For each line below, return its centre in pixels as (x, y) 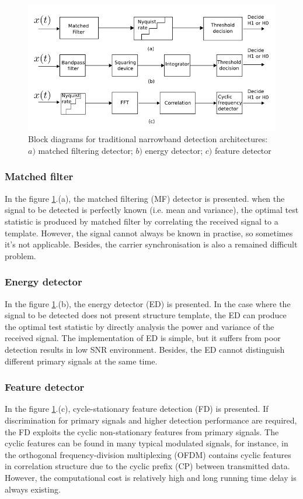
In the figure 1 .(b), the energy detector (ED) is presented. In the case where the (148, 303)
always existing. (33, 489)
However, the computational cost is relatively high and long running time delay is (151, 477)
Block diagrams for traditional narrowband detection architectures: (148, 139)
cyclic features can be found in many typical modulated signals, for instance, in (147, 443)
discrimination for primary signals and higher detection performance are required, (151, 420)
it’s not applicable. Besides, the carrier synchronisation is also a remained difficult (151, 244)
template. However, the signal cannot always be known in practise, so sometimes (149, 233)
